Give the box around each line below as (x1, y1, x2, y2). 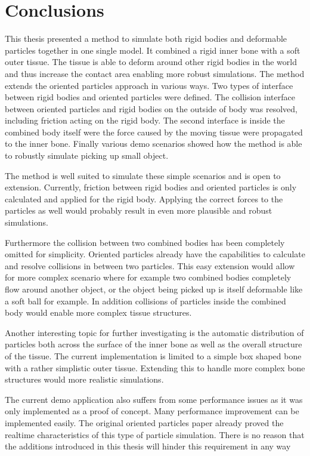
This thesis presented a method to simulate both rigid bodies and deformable (5, 32, 287, 45)
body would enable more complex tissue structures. (5, 306, 192, 319)
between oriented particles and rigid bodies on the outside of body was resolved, (5, 102, 297, 115)
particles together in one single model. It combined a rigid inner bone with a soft (5, 44, 300, 56)
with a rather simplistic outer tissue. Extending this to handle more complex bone (5, 361, 305, 374)
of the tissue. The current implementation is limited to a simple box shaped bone (5, 349, 302, 362)
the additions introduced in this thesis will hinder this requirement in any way (5, 440, 291, 452)
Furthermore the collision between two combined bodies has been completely (5, 236, 285, 248)
